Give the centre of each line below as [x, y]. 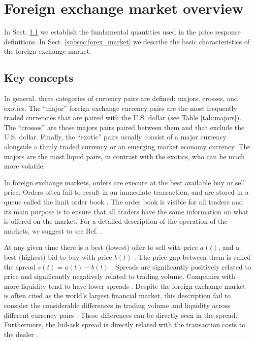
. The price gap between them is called [192, 257]
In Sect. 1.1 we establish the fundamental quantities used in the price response [122, 32]
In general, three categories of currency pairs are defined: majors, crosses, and [121, 98]
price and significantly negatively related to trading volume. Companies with [120, 276]
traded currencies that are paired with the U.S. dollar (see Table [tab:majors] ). [123, 118]
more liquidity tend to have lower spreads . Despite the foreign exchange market [125, 286]
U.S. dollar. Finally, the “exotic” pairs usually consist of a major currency [115, 137]
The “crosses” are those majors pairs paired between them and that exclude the [124, 127]
